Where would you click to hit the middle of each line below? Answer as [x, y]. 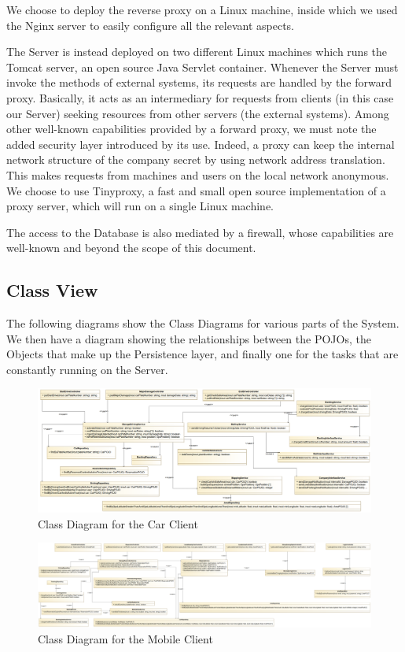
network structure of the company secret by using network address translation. [196, 159]
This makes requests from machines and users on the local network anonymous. [198, 174]
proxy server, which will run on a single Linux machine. [140, 206]
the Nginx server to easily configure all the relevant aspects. [150, 25]
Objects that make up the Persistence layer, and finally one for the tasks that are [202, 354]
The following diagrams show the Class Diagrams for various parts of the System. [203, 323]
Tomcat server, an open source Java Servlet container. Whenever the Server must [202, 67]
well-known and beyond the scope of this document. [131, 248]
